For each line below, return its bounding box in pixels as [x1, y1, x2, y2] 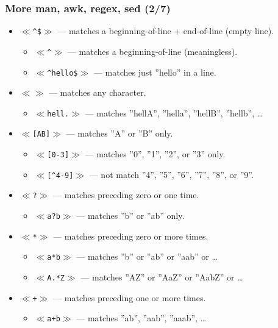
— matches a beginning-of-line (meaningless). [67, 45, 238, 57]
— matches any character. [48, 86, 146, 99]
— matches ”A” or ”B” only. [66, 127, 173, 140]
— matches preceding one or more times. [53, 291, 206, 304]
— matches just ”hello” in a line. [93, 65, 216, 78]
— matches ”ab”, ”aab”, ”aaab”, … [76, 312, 207, 324]
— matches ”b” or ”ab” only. [76, 209, 185, 222]
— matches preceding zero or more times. [53, 229, 208, 242]
